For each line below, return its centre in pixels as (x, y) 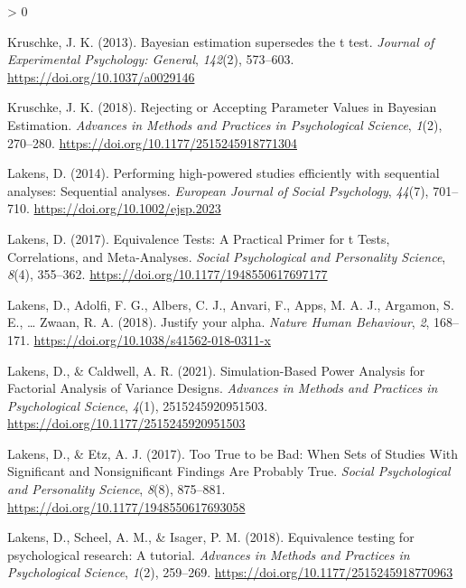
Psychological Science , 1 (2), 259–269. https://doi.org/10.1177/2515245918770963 (230, 572)
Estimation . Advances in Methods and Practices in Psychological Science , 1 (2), (225, 124)
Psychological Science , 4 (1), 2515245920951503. (138, 405)
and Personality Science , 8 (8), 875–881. (116, 489)
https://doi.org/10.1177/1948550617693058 (126, 506)
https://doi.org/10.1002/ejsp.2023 (127, 208)
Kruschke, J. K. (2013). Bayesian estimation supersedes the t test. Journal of (221, 41)
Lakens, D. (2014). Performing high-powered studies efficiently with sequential (224, 173)
